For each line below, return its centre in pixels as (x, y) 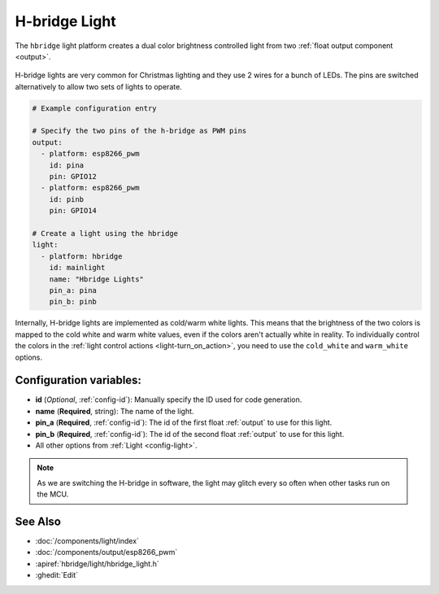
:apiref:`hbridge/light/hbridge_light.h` (97, 563)
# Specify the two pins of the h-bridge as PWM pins (139, 131)
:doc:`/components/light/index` (87, 541)
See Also (38, 521)
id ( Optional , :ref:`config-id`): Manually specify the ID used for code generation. (169, 400)
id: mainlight (77, 268)
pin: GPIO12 (73, 177)
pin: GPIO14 (73, 211)
